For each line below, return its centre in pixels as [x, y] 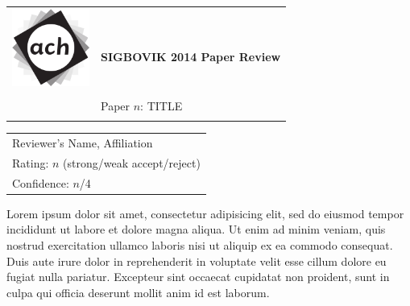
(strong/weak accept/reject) [132, 162]
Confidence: [41, 182]
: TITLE [162, 105]
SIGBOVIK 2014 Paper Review [191, 56]
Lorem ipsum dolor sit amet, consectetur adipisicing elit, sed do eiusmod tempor [205, 213]
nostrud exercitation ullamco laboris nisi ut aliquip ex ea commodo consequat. [200, 244]
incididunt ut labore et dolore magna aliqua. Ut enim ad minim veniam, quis [196, 229]
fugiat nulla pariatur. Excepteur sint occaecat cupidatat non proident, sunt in [198, 277]
